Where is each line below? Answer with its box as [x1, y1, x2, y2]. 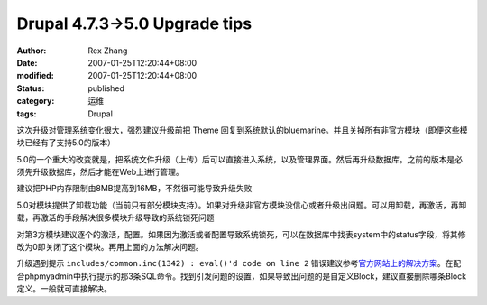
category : [16, 96, 55, 106]
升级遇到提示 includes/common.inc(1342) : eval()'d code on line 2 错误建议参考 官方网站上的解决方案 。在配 [16, 258, 462, 269]
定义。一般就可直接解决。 [16, 283, 112, 294]
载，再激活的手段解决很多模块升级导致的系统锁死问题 [16, 212, 215, 223]
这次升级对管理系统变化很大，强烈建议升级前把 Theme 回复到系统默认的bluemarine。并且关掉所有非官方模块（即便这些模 [16, 125, 468, 135]
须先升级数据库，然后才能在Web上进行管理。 [16, 167, 184, 178]
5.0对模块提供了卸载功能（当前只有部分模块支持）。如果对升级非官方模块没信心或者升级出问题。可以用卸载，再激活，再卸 [16, 199, 467, 210]
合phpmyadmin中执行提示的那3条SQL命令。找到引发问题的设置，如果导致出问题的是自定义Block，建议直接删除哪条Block [16, 271, 467, 282]
